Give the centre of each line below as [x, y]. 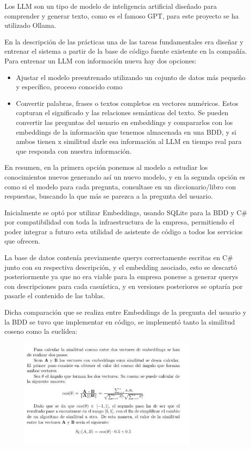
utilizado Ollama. [30, 25]
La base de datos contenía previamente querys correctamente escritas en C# [119, 257]
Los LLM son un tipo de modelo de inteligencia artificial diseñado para [111, 6]
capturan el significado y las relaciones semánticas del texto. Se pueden [122, 112]
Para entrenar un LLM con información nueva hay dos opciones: [101, 60]
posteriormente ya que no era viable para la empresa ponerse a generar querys [121, 276]
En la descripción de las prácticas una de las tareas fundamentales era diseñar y [124, 41]
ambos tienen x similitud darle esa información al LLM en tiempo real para [129, 141]
